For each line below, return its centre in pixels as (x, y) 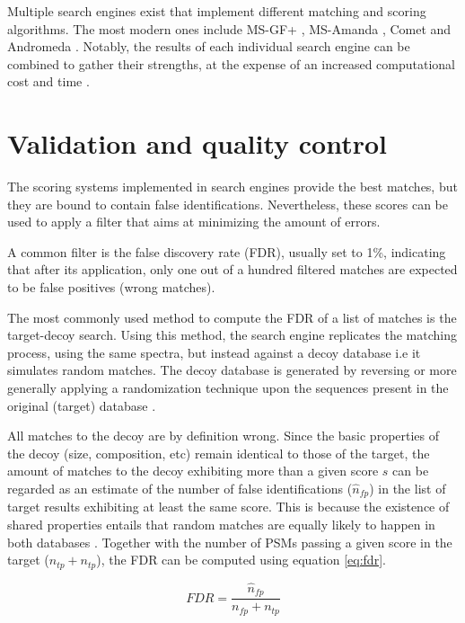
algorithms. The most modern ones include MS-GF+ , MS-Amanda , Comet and (229, 28)
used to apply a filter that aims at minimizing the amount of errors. (194, 222)
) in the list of (408, 488)
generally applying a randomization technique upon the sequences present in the (228, 388)
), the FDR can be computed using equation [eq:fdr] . (241, 560)
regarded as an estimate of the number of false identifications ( (180, 488)
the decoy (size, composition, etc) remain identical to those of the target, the (219, 453)
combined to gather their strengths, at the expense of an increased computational (232, 63)
